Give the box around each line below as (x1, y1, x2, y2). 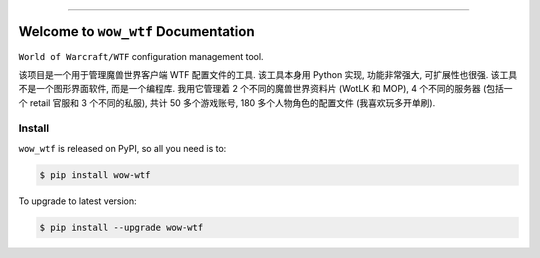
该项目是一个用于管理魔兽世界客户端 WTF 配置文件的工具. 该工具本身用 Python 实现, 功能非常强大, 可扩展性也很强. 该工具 (18, 68, 518, 80)
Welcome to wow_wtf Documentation (18, 23, 255, 40)
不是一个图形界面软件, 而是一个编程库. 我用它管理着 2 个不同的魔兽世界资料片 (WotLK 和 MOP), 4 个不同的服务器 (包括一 (18, 83, 514, 95)
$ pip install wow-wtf (39, 169, 151, 180)
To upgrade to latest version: (18, 195, 137, 207)
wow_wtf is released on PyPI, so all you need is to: (18, 142, 227, 154)
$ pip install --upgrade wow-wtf (39, 221, 204, 233)
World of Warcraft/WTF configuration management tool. (18, 50, 264, 62)
